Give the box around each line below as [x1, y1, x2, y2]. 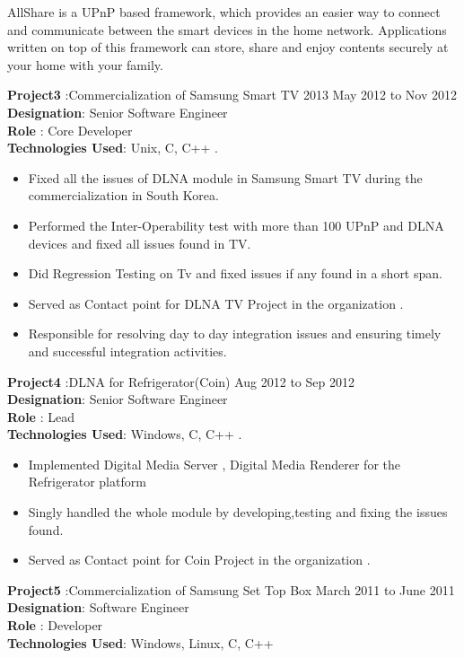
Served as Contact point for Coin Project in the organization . [28, 550, 371, 569]
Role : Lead [7, 407, 74, 426]
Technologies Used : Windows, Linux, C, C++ [7, 633, 274, 652]
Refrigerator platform [28, 472, 146, 491]
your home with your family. [7, 55, 163, 74]
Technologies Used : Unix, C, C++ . [7, 138, 218, 157]
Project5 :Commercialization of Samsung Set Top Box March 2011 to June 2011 [7, 580, 455, 599]
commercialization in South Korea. [28, 186, 219, 205]
